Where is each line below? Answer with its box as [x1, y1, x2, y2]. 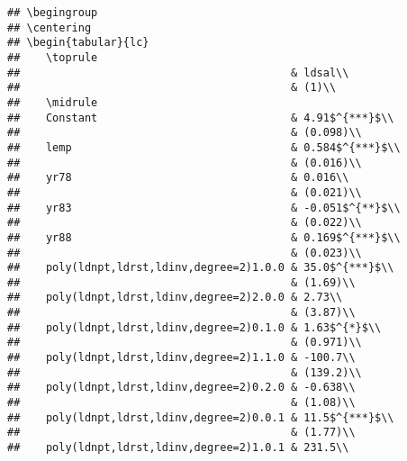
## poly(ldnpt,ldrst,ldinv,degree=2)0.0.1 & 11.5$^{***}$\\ [7, 411, 394, 424]
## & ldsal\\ [7, 66, 349, 79]
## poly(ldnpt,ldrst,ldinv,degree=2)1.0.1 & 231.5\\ [7, 441, 349, 455]
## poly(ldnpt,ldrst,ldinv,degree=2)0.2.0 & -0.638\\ [7, 381, 356, 394]
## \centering [7, 21, 92, 34]
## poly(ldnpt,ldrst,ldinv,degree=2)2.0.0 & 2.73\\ [7, 291, 343, 304]
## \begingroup [7, 6, 98, 19]
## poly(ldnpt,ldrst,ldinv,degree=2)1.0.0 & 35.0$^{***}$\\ [7, 261, 394, 275]
